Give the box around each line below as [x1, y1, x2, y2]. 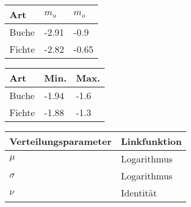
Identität [120, 186, 158, 200]
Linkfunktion [120, 134, 182, 148]
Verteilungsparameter [9, 134, 112, 148]
